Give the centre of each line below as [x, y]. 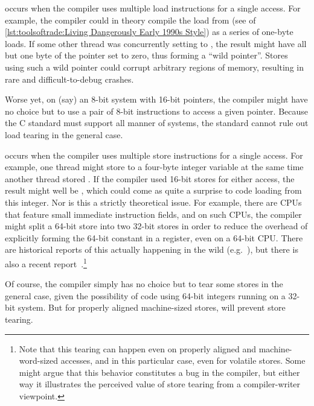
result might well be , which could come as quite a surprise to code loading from [153, 190]
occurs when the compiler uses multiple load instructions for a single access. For [153, 8]
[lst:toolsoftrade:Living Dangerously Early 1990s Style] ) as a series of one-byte [149, 32]
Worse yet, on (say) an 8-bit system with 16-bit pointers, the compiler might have [156, 99]
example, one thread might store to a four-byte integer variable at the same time [154, 167]
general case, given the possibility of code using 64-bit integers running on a [145, 295]
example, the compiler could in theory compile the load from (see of [130, 20]
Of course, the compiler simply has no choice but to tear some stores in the [144, 284]
